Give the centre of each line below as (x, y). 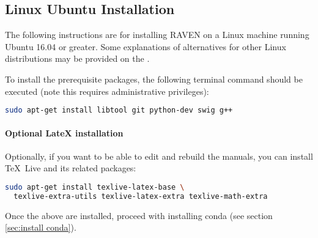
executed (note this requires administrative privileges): (107, 91)
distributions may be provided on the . (77, 58)
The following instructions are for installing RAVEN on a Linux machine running (157, 35)
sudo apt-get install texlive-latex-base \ (95, 188)
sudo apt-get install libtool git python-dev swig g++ (119, 110)
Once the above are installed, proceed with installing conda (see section (139, 215)
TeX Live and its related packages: (71, 168)
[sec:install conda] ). (41, 227)
